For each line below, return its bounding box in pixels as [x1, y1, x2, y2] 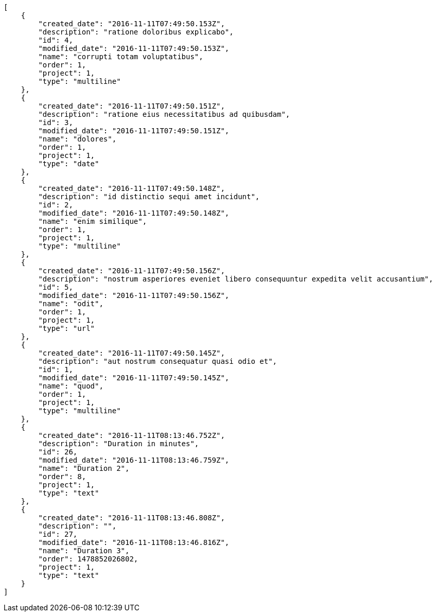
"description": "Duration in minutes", [38, 439, 199, 448]
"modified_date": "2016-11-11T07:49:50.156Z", [38, 291, 230, 300]
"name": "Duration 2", [38, 464, 130, 472]
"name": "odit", [38, 300, 103, 308]
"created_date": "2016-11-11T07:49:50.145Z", [38, 349, 225, 357]
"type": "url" [38, 324, 95, 332]
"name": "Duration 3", [38, 547, 130, 555]
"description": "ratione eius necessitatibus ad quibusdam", [38, 110, 290, 118]
